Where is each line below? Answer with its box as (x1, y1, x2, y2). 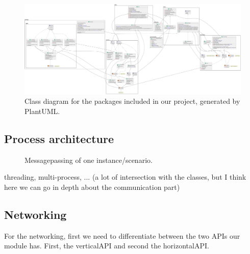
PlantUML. (24, 105, 60, 116)
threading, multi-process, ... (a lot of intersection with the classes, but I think (4, 172, 246, 182)
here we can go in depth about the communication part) (4, 181, 180, 192)
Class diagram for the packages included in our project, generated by (24, 96, 240, 106)
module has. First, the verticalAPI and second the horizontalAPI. (4, 240, 209, 251)
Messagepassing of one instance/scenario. (24, 154, 153, 165)
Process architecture (4, 130, 114, 146)
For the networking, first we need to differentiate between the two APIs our (4, 230, 240, 241)
